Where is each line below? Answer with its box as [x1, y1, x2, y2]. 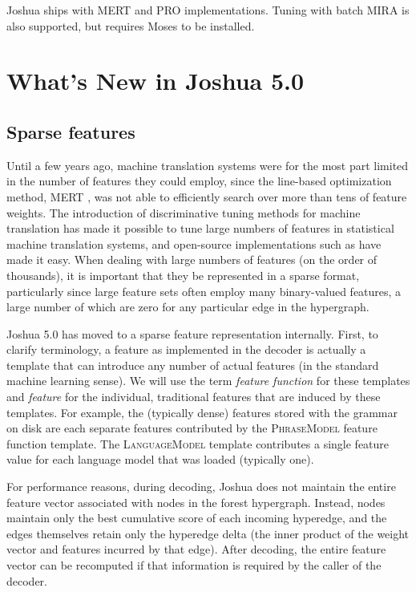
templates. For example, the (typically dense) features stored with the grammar [6, 403, 398, 420]
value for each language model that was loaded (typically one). [6, 451, 314, 468]
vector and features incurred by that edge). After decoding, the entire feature [6, 541, 386, 558]
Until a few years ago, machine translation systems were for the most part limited [6, 156, 409, 173]
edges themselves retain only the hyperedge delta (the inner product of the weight [6, 525, 410, 541]
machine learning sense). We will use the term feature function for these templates [6, 372, 410, 389]
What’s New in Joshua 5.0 [6, 64, 305, 97]
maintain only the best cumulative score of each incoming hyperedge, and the [6, 509, 387, 526]
